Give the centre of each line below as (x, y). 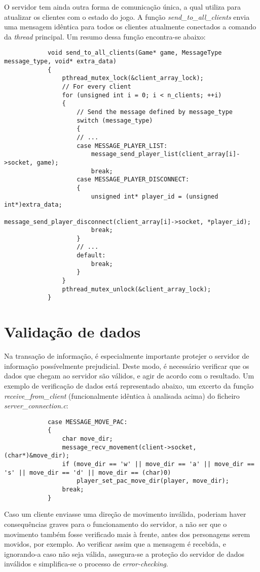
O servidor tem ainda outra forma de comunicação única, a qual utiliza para (122, 7)
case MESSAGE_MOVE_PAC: (87, 422)
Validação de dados (72, 332)
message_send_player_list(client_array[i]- (165, 154)
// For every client (97, 87)
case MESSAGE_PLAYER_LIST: (122, 146)
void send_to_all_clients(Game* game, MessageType (135, 53)
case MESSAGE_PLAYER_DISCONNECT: (133, 180)
